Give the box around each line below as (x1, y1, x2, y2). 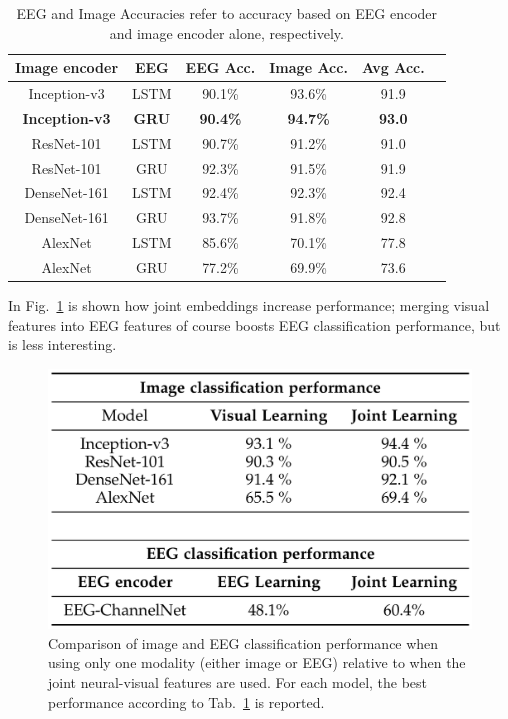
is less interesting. (8, 334, 117, 355)
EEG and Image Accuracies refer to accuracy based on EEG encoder (16, 3, 438, 23)
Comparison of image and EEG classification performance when (48, 632, 439, 653)
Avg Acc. (361, 57, 425, 78)
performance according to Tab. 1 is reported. (48, 691, 325, 712)
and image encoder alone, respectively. (109, 22, 344, 43)
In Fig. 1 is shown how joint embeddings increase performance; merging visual (8, 295, 490, 316)
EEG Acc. (185, 57, 256, 78)
